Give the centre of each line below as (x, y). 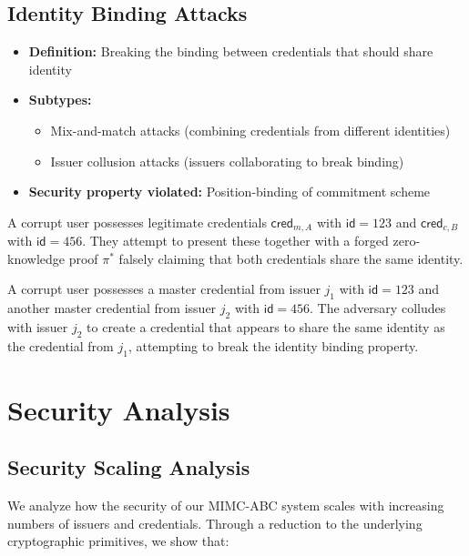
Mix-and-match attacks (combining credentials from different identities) (250, 130)
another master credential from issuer (112, 308)
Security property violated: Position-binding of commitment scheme (229, 192)
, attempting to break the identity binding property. (273, 345)
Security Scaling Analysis (129, 467)
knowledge (36, 258)
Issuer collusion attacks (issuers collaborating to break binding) (227, 161)
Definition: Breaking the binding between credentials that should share (231, 51)
